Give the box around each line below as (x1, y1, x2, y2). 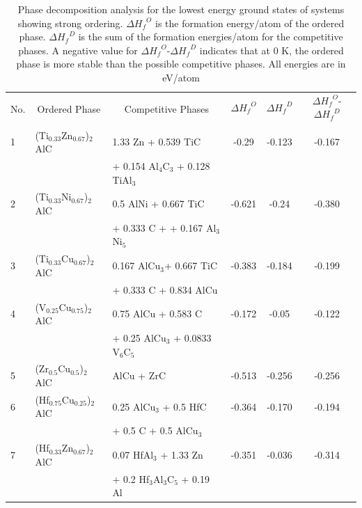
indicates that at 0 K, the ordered (199, 42, 344, 57)
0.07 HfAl (112, 447, 154, 461)
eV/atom (162, 70, 200, 84)
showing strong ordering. (17, 15, 123, 30)
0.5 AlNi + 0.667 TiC (112, 196, 205, 211)
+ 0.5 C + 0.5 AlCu (112, 423, 198, 438)
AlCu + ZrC (112, 368, 166, 383)
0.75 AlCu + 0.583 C (112, 306, 203, 321)
